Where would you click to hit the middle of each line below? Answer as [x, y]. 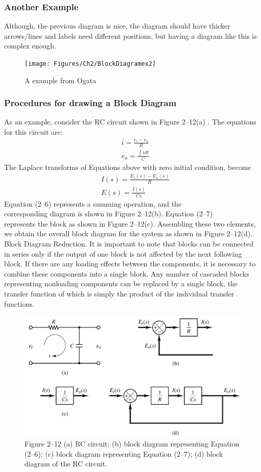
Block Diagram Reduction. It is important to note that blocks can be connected [129, 243]
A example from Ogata [60, 80]
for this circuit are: [33, 132]
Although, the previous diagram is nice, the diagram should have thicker [117, 26]
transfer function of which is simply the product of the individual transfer [119, 293]
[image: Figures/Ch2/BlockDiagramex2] [90, 64]
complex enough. [30, 46]
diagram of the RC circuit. [66, 464]
